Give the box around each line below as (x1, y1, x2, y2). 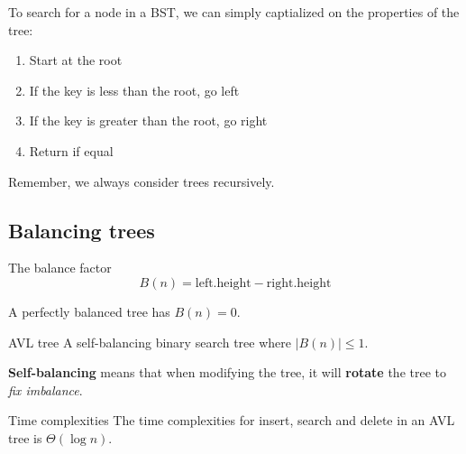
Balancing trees (8, 216, 155, 244)
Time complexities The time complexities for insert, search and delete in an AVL (8, 411, 455, 430)
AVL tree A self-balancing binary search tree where (8, 332, 291, 351)
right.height (266, 276, 332, 290)
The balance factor (8, 258, 112, 277)
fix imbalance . (8, 380, 83, 399)
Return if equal (29, 141, 114, 160)
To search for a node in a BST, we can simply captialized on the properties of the (8, 3, 460, 21)
